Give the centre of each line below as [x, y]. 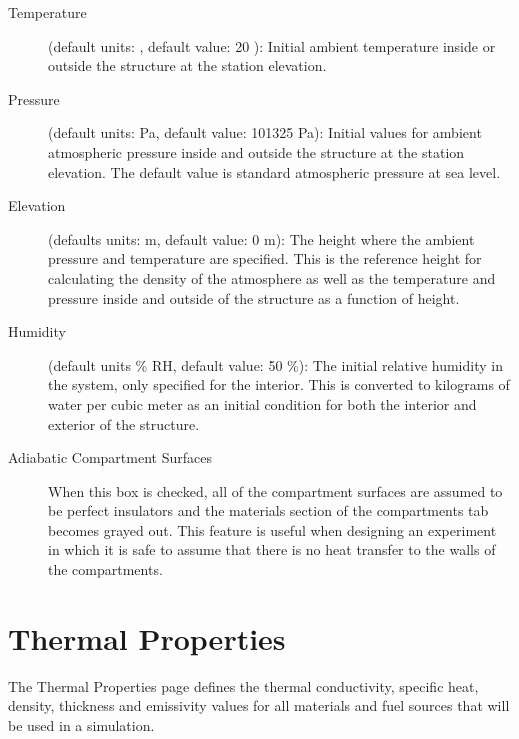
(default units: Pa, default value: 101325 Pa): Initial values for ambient [265, 132]
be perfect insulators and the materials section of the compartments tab [268, 510]
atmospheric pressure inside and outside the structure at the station [256, 151]
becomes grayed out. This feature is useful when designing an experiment [272, 529]
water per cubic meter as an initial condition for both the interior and [262, 403]
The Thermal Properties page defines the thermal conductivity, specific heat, [243, 685]
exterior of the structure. [124, 423]
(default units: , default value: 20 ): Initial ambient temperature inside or [272, 45]
